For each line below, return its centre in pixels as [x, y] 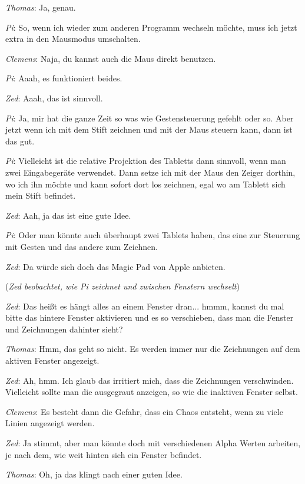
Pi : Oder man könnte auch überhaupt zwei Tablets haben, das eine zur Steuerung [153, 235]
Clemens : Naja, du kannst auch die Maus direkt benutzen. [111, 58]
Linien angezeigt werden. [50, 423]
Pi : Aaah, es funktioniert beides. [64, 78]
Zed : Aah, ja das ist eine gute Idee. [68, 215]
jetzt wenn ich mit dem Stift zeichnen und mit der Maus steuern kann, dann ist [149, 129]
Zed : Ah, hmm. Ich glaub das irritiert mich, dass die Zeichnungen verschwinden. [150, 380]
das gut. [20, 141]
